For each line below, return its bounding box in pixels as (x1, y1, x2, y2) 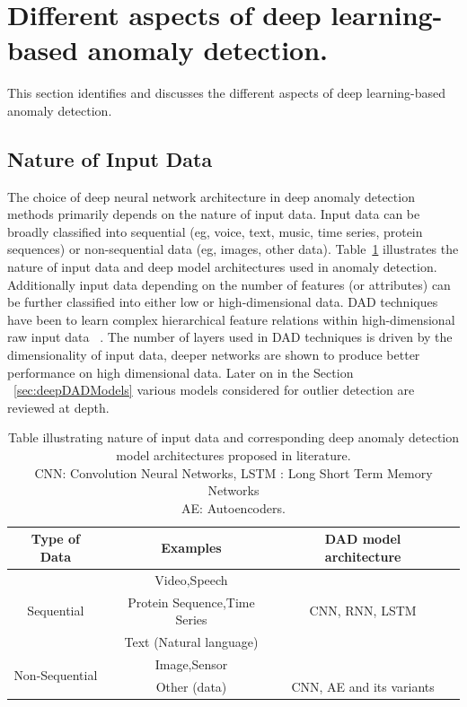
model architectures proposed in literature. (116, 446, 351, 465)
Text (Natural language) (124, 633, 259, 651)
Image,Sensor (154, 654, 228, 673)
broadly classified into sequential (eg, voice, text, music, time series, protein (7, 222, 423, 240)
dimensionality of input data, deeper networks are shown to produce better (7, 345, 420, 364)
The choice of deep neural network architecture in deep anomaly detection (7, 187, 415, 205)
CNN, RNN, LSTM (309, 601, 417, 620)
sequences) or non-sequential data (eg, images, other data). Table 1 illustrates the (7, 240, 459, 258)
